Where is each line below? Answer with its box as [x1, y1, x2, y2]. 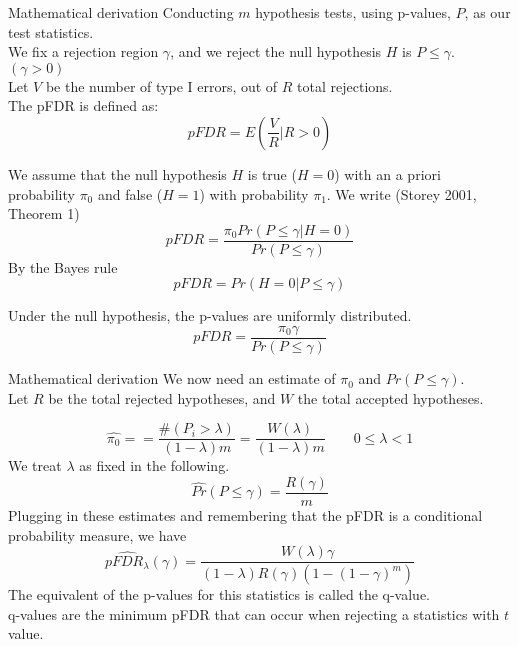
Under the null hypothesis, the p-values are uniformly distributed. [8, 305, 412, 326]
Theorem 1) [8, 203, 80, 224]
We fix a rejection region [8, 41, 159, 62]
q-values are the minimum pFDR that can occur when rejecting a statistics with [8, 603, 500, 624]
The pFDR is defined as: [8, 95, 159, 116]
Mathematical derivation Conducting [8, 2, 234, 22]
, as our [464, 2, 511, 22]
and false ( [97, 183, 163, 204]
